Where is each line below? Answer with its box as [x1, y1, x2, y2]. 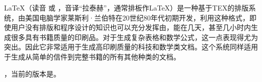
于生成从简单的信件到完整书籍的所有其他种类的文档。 [4, 51, 180, 61]
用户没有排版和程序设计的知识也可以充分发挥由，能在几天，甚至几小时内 [11, 22, 251, 32]
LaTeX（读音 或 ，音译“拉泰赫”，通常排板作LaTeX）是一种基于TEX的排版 [4, 2, 249, 12]
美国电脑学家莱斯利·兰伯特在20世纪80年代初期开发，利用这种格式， [25, 12, 249, 22]
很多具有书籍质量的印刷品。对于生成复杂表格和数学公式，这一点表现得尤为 [11, 31, 258, 42]
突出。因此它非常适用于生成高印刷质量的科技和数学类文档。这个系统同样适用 [4, 41, 258, 52]
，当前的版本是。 [4, 68, 60, 78]
